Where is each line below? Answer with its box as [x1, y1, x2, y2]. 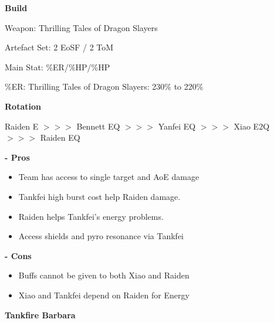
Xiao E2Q [234, 120, 270, 132]
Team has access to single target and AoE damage [18, 171, 199, 183]
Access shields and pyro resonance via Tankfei [18, 230, 184, 242]
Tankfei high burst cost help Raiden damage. [18, 190, 181, 202]
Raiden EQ [40, 131, 80, 144]
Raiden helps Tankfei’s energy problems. [18, 210, 164, 222]
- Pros [5, 151, 30, 163]
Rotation [5, 100, 41, 112]
